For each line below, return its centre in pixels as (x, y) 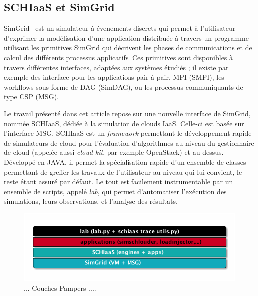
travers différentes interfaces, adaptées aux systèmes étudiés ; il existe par (116, 67)
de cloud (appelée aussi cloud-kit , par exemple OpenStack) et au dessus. (114, 152)
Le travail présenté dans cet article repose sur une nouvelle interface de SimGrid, (127, 113)
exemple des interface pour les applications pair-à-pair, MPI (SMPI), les (114, 77)
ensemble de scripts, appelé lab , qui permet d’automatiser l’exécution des (115, 191)
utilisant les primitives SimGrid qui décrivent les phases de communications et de (128, 48)
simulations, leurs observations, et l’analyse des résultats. (91, 201)
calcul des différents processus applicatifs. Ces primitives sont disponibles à (119, 57)
